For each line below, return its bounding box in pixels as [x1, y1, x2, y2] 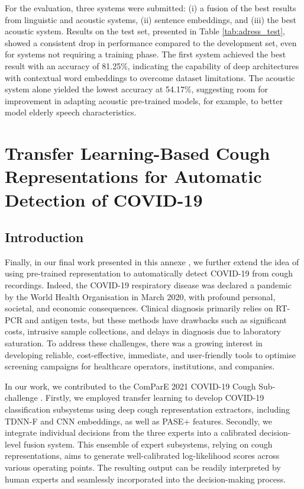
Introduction [5, 228, 84, 246]
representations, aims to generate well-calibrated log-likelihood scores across [5, 449, 280, 462]
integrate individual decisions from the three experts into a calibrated [5, 426, 257, 439]
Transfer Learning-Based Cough [5, 141, 270, 165]
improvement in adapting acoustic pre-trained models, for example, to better [5, 94, 283, 107]
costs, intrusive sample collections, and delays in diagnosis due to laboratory [5, 325, 282, 337]
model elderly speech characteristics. [5, 106, 137, 118]
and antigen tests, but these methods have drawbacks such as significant [25, 313, 287, 326]
